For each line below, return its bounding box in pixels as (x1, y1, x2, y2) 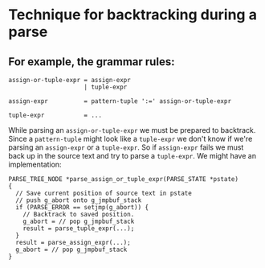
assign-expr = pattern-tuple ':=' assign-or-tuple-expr (8, 97, 231, 105)
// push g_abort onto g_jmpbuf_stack (15, 196, 142, 204)
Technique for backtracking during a (8, 6, 257, 24)
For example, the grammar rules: (8, 55, 175, 68)
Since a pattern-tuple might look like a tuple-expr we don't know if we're (8, 134, 253, 143)
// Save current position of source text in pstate (15, 189, 193, 197)
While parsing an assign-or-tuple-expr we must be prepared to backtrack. (8, 126, 256, 134)
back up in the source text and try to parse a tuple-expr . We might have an (8, 151, 257, 160)
